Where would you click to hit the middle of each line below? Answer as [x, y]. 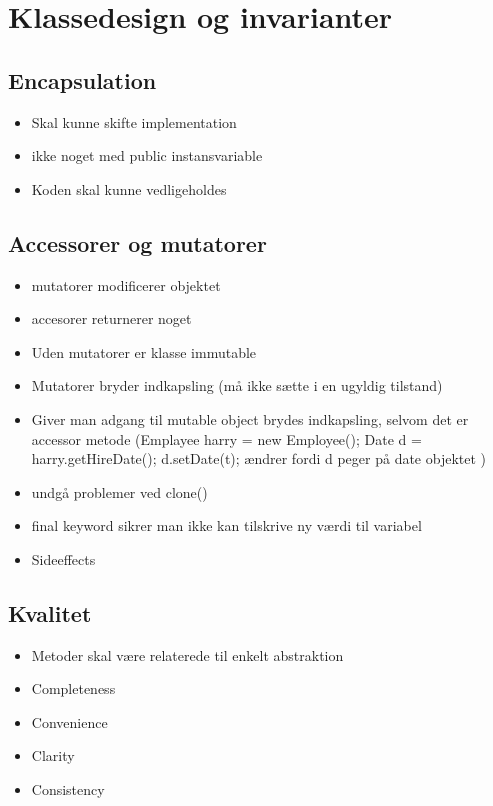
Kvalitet [50, 612]
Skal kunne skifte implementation [134, 121]
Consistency [68, 789]
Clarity [53, 755]
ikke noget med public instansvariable [147, 155]
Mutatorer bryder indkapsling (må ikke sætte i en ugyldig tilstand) [237, 385]
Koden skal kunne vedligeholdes [129, 188]
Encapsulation [82, 79]
